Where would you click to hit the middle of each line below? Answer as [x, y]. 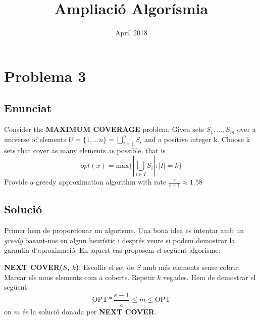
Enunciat [28, 108]
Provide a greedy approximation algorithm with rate [85, 182]
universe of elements [35, 139]
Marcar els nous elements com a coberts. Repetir [80, 277]
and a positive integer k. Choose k [197, 139]
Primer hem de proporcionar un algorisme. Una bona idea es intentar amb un [124, 230]
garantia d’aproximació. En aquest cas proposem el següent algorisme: [112, 250]
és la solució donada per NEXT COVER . [89, 311]
